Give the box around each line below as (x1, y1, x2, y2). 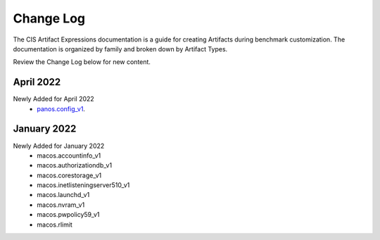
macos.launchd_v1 (37, 191, 90, 199)
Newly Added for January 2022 (13, 141, 105, 150)
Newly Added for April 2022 (13, 95, 94, 103)
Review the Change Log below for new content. (13, 58, 151, 66)
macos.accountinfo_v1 (37, 151, 101, 160)
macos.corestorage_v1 (37, 171, 102, 179)
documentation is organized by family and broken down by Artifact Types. (13, 44, 228, 53)
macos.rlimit (37, 220, 73, 229)
